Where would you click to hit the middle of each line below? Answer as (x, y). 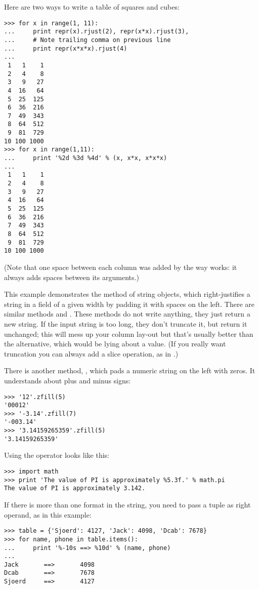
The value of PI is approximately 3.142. (75, 488)
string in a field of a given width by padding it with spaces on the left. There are (129, 304)
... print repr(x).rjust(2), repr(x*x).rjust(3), (97, 32)
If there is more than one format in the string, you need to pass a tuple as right (127, 504)
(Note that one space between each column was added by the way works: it (121, 267)
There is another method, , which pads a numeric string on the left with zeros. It (130, 370)
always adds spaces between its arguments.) (72, 277)
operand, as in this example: (48, 514)
